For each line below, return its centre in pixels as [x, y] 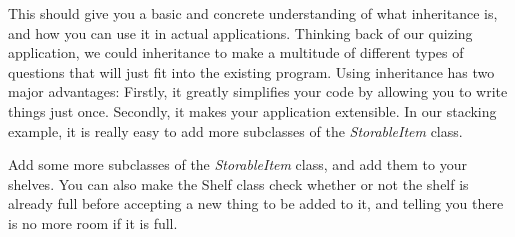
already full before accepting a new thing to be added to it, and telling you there [256, 203]
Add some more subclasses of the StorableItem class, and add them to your [237, 164]
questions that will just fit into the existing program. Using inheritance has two [251, 71]
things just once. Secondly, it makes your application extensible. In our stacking [252, 110]
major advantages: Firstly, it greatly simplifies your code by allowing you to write [258, 91]
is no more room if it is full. [93, 222]
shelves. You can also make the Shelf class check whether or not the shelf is [238, 183]
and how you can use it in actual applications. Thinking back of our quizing [240, 32]
